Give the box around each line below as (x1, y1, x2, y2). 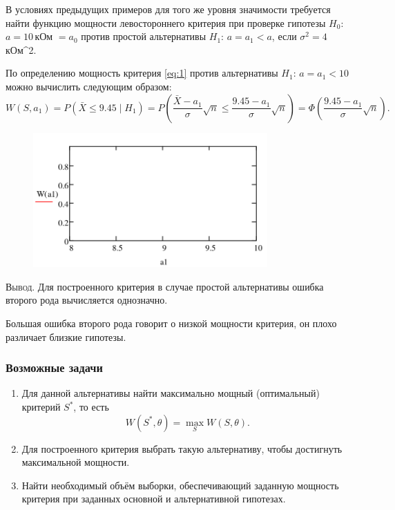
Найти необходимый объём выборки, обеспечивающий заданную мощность (21, 478, 339, 492)
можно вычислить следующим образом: (6, 79, 172, 93)
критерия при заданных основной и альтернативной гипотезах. (21, 491, 286, 506)
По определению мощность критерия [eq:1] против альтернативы (6, 66, 278, 80)
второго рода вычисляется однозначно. (6, 293, 168, 307)
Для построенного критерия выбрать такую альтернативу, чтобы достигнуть (21, 441, 343, 455)
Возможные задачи (6, 359, 103, 376)
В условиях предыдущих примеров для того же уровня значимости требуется (6, 2, 331, 16)
